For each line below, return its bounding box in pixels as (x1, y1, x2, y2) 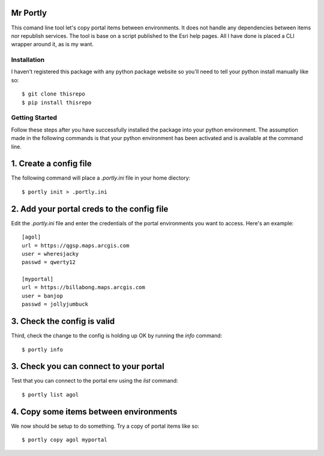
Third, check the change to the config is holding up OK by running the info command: (11, 332, 223, 339)
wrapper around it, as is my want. (11, 41, 94, 48)
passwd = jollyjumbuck (22, 301, 89, 308)
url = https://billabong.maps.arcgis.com (22, 284, 145, 291)
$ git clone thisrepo (22, 91, 85, 97)
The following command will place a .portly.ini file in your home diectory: (11, 174, 191, 181)
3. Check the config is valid (11, 316, 115, 327)
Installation (11, 56, 45, 64)
